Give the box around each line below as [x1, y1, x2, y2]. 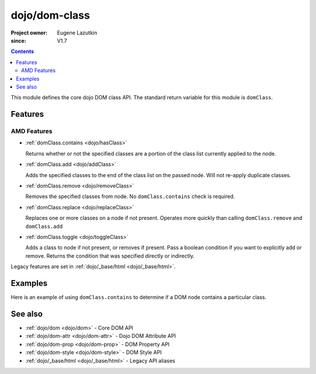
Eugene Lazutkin [57, 29, 98, 36]
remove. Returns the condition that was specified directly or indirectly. [25, 252, 195, 259]
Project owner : [11, 29, 48, 36]
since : [11, 37, 26, 44]
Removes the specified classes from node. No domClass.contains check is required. [25, 193, 235, 200]
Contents [11, 48, 35, 55]
